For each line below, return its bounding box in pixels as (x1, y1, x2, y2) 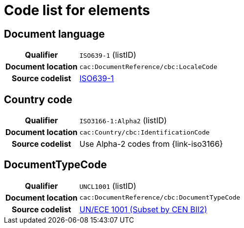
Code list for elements (4, 2, 150, 19)
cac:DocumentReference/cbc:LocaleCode (79, 63, 218, 70)
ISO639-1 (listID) (79, 50, 136, 60)
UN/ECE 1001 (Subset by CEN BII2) (79, 204, 207, 214)
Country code (4, 93, 72, 106)
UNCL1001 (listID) (79, 181, 136, 191)
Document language (4, 27, 105, 40)
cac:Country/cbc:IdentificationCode (79, 128, 210, 136)
